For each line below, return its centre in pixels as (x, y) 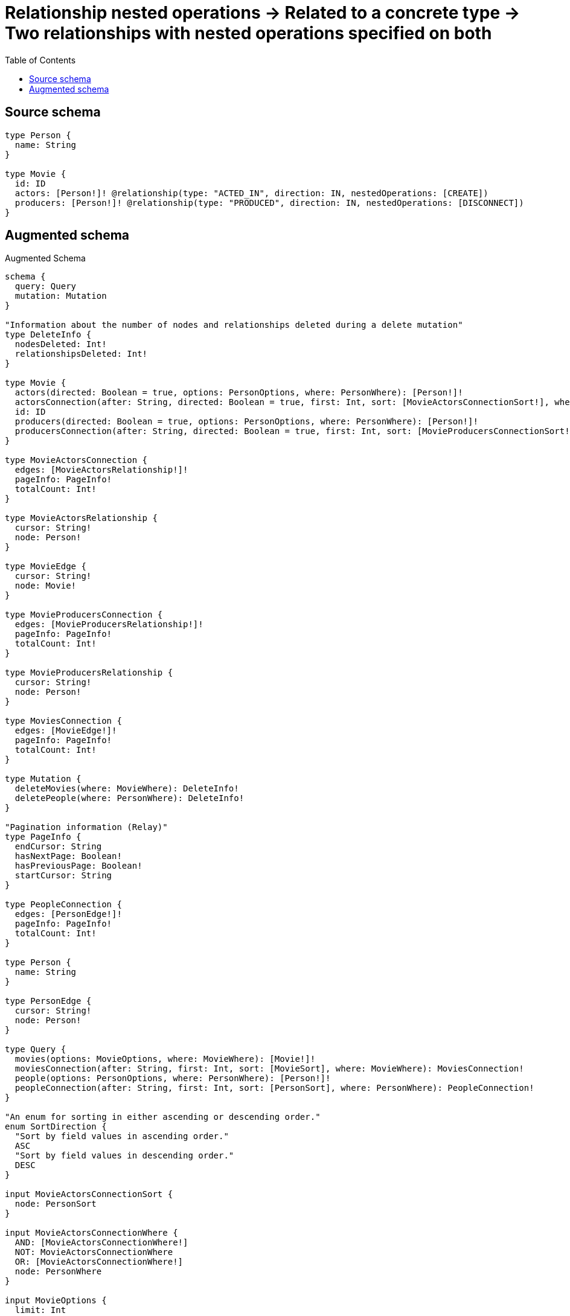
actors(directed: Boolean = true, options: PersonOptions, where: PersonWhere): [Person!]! (239, 393)
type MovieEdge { (46, 567)
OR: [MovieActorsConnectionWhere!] (99, 1262)
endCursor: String (58, 847)
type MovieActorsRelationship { (81, 518)
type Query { (36, 1049)
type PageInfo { (43, 837)
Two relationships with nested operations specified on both (248, 33)
